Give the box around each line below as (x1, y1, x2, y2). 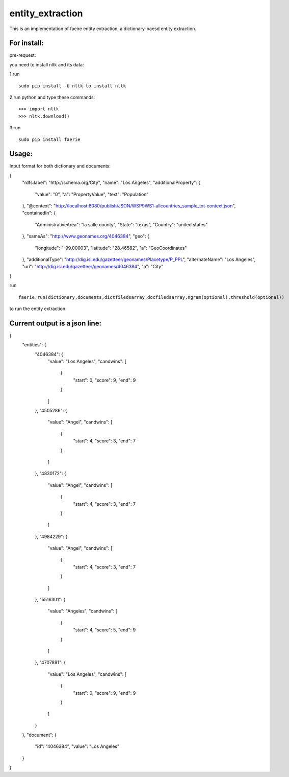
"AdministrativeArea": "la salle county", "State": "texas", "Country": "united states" (35, 221, 208, 227)
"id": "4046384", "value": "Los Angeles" (35, 743, 120, 749)
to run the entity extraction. (9, 305, 67, 312)
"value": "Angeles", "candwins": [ (47, 608, 117, 614)
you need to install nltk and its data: (9, 61, 84, 67)
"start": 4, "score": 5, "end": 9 (73, 627, 136, 633)
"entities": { (22, 342, 46, 348)
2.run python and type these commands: (9, 95, 95, 101)
